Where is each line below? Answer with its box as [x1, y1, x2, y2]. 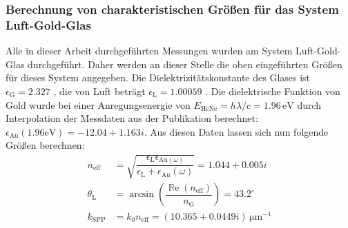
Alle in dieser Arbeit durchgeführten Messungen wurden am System [6, 43, 293, 58]
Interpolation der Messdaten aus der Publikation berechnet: [6, 111, 258, 125]
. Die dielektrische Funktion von [205, 83, 340, 98]
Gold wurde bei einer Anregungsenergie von [6, 97, 191, 112]
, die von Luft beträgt [53, 83, 146, 98]
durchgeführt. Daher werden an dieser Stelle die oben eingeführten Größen [28, 56, 342, 71]
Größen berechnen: [6, 138, 85, 152]
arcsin [129, 189, 155, 200]
